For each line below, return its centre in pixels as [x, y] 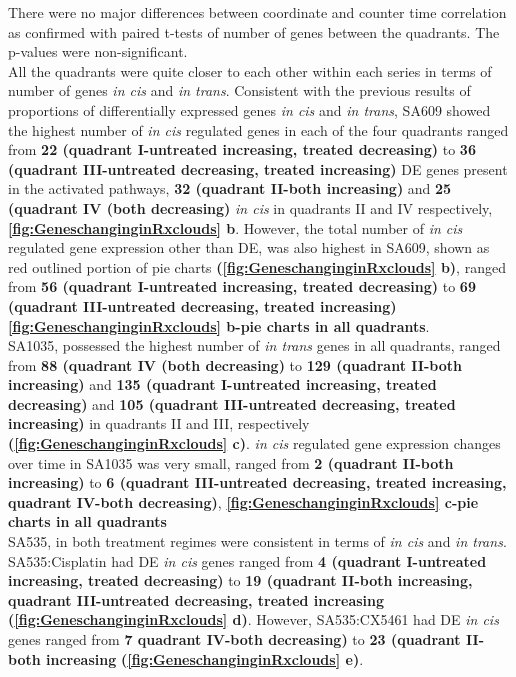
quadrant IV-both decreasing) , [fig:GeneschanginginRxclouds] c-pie [243, 501]
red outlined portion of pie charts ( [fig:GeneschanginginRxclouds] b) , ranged [257, 266]
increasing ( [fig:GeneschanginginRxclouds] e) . [205, 658]
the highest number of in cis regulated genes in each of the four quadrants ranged [258, 129]
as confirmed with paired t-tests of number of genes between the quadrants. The [254, 31]
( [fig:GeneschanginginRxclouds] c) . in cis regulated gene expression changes [254, 443]
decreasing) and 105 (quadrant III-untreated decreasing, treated [232, 403]
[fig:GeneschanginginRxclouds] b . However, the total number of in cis [235, 227]
